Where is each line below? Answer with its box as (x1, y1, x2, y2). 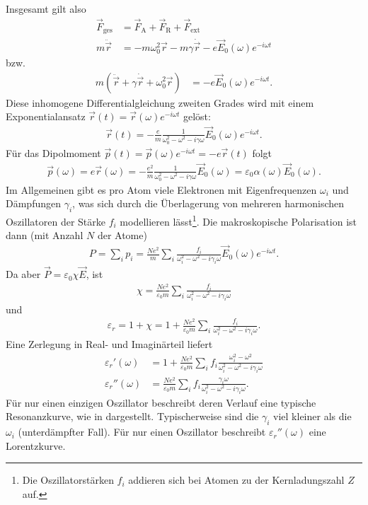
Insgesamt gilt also (6, 1, 86, 16)
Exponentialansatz (6, 109, 86, 124)
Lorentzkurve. (6, 438, 66, 453)
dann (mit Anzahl (6, 228, 84, 243)
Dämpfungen (6, 196, 61, 211)
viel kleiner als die (273, 409, 352, 424)
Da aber (6, 267, 41, 281)
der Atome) (97, 228, 147, 243)
